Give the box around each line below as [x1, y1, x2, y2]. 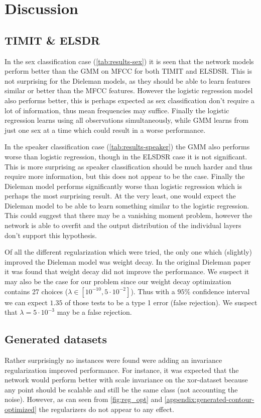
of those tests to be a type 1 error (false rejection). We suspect [65, 297, 257, 307]
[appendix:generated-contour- [164, 394, 254, 404]
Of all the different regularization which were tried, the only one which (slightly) [5, 247, 252, 257]
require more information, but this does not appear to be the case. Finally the [5, 171, 245, 181]
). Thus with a [130, 286, 175, 296]
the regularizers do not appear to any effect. [39, 404, 174, 414]
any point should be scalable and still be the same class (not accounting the [5, 384, 238, 394]
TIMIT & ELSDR [5, 32, 100, 48]
